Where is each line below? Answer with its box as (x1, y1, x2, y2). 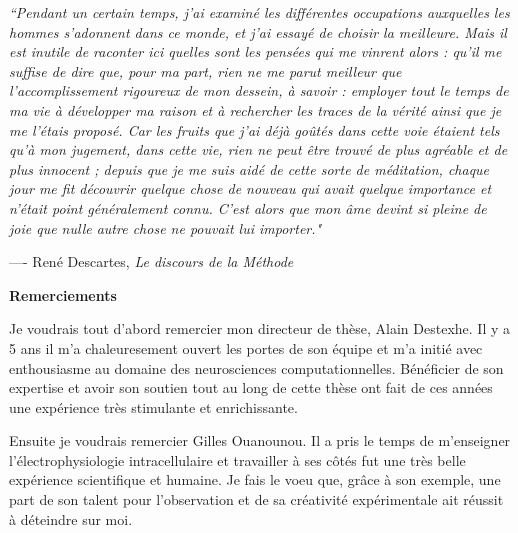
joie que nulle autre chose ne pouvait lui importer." (9, 217, 322, 238)
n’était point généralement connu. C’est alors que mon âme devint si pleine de (9, 197, 487, 218)
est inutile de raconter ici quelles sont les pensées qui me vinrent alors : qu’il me (9, 41, 502, 62)
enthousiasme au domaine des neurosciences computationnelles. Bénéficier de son (9, 357, 504, 378)
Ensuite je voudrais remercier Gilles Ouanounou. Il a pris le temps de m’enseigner (9, 430, 511, 451)
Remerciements (9, 284, 117, 305)
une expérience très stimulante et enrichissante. (9, 396, 298, 417)
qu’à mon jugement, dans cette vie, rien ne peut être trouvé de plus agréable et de (9, 139, 508, 160)
